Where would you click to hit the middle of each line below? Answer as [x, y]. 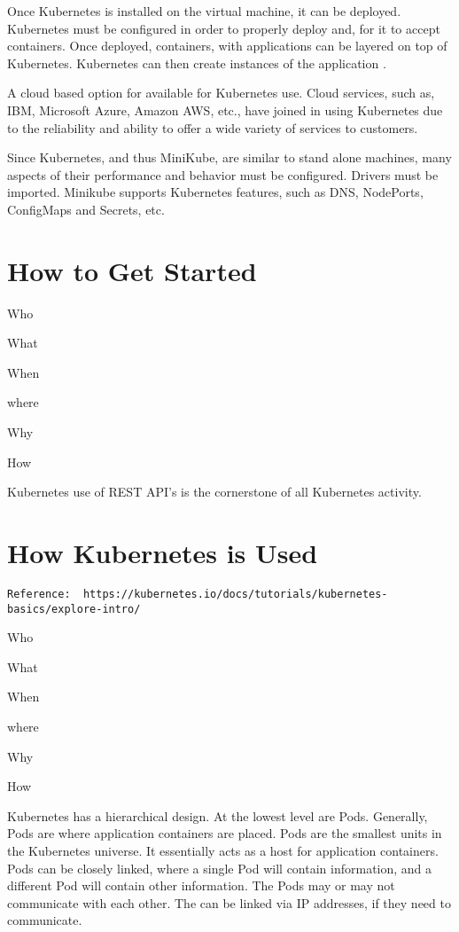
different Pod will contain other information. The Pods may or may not [201, 885]
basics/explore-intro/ [74, 609]
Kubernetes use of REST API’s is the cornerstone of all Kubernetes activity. [214, 492]
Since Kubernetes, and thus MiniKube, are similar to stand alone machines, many [229, 157]
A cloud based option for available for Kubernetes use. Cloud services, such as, [221, 93]
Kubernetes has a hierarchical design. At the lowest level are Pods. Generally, [218, 815]
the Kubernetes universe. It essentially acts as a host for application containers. [223, 850]
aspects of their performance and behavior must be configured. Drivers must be [223, 174]
